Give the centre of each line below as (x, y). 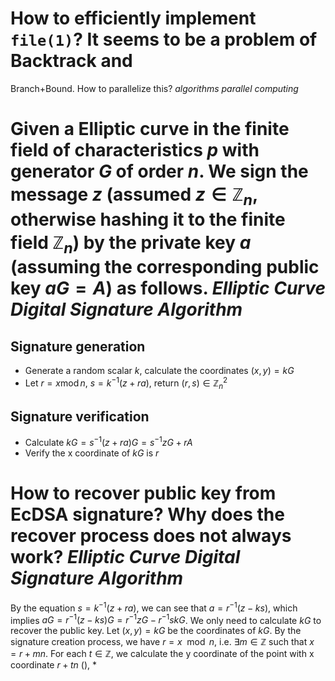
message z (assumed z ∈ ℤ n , (134, 196)
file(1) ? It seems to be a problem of (164, 39)
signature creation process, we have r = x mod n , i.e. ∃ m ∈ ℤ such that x (162, 642)
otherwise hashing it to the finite (148, 219)
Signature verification (80, 416)
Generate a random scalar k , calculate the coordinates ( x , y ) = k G (159, 371)
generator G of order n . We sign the (159, 171)
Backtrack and (71, 61)
